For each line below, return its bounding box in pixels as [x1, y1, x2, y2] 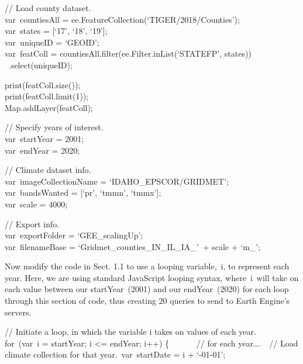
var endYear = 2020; [5, 144, 80, 156]
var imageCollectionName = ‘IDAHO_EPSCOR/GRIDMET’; [5, 175, 229, 187]
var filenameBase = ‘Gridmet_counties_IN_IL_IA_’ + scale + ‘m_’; [5, 240, 261, 252]
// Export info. [5, 217, 60, 230]
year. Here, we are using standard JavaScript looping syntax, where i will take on [5, 271, 299, 283]
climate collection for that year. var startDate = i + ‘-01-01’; [5, 348, 226, 360]
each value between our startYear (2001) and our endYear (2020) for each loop [5, 283, 289, 295]
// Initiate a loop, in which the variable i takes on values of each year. [5, 325, 256, 338]
